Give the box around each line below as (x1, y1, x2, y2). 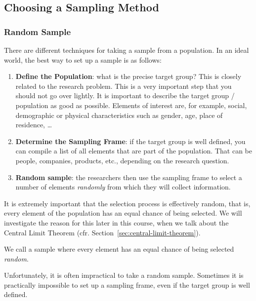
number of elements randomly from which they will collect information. (15, 182, 231, 192)
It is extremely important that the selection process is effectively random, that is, (4, 198, 251, 208)
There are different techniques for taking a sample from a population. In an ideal (4, 45, 249, 55)
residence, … (15, 119, 52, 130)
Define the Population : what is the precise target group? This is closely (15, 71, 242, 81)
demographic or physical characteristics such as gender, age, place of (15, 110, 223, 120)
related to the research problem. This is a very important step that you (15, 80, 232, 91)
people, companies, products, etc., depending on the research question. (15, 155, 229, 165)
